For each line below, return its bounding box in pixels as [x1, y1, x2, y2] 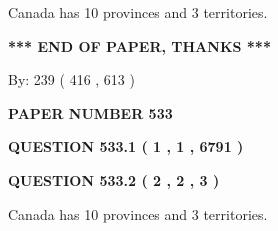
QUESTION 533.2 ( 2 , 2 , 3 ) [8, 169, 220, 190]
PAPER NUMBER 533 [8, 102, 173, 123]
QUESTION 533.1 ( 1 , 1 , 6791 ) [8, 136, 244, 157]
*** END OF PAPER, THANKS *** [8, 35, 271, 56]
